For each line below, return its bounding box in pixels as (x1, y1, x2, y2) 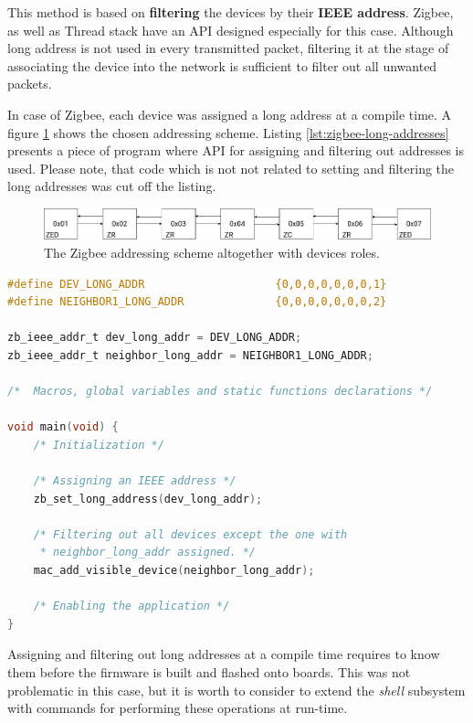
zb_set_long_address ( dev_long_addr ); (33, 492, 263, 505)
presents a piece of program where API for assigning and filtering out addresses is (7, 141, 465, 160)
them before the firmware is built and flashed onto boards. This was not (7, 662, 411, 681)
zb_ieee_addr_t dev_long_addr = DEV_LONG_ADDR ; (7, 331, 302, 345)
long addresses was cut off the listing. (7, 176, 216, 196)
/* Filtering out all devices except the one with (33, 527, 348, 541)
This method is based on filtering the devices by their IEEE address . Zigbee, (7, 3, 454, 21)
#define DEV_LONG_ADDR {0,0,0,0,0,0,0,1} (7, 277, 387, 291)
